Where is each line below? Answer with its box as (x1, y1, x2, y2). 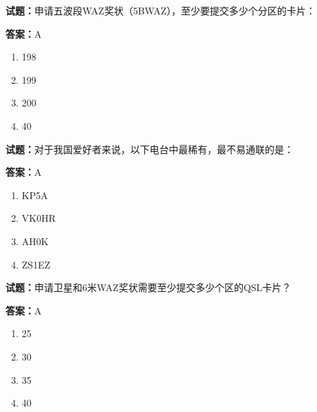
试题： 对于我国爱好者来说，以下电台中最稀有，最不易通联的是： (5, 141, 294, 156)
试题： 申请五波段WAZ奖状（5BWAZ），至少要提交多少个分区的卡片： (5, 3, 316, 17)
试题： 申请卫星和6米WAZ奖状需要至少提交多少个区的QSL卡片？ (5, 280, 292, 295)
